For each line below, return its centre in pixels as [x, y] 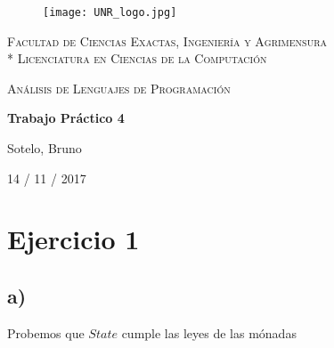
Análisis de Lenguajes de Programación [119, 88]
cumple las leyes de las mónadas [209, 332]
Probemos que [46, 332]
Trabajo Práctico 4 [66, 118]
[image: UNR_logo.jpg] [110, 12]
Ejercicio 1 [73, 239]
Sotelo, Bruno [45, 148]
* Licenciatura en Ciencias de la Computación [137, 58]
